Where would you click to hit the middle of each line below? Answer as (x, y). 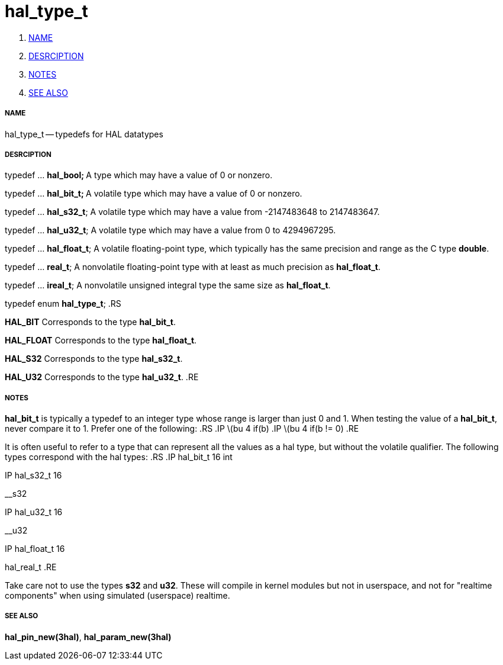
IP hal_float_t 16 (35, 549)
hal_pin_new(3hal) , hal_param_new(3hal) (88, 637)
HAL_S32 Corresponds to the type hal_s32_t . (94, 359)
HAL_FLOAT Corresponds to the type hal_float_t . (101, 340)
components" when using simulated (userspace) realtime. (117, 596)
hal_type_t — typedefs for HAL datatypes (84, 134)
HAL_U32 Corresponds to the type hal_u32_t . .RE (102, 377)
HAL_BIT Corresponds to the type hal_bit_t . (91, 322)
